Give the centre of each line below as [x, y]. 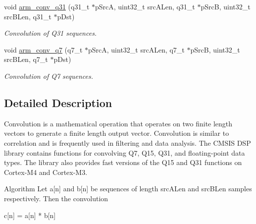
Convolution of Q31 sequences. [51, 33]
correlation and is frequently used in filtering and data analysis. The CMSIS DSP [128, 142]
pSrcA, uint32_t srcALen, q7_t [136, 49]
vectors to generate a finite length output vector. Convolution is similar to [117, 133]
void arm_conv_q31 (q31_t [47, 6]
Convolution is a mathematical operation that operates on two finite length [118, 123]
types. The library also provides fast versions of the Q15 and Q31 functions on [123, 162]
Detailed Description [58, 102]
